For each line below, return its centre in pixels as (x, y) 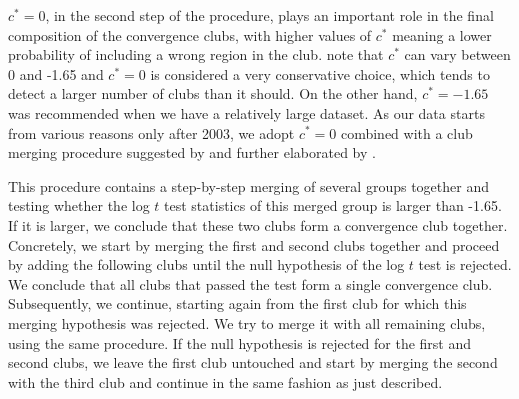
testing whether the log (79, 205)
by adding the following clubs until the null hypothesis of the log (206, 264)
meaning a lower (442, 34)
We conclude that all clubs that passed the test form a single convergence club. (250, 283)
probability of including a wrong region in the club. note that (196, 54)
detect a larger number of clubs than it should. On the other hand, (213, 93)
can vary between (457, 54)
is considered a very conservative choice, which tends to (320, 73)
